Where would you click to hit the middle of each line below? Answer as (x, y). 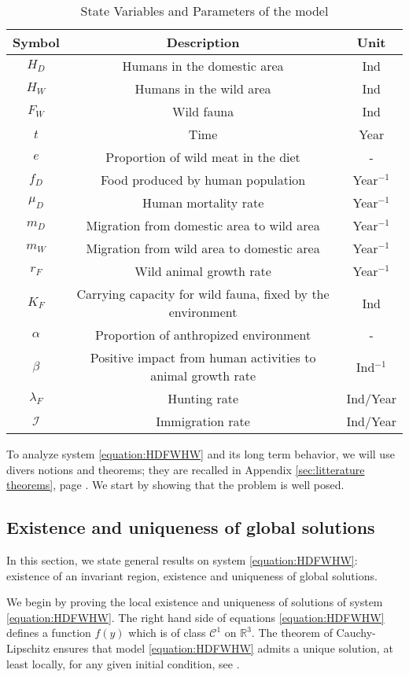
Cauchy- (356, 633)
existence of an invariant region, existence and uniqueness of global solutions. (192, 575)
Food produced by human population (203, 180)
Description (203, 42)
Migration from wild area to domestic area (203, 248)
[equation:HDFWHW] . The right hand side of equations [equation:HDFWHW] (195, 617)
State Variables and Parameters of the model (204, 11)
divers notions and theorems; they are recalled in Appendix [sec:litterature (186, 469)
